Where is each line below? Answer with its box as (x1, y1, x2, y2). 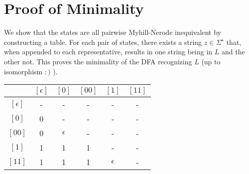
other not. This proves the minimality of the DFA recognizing (4, 56, 192, 66)
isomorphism (4, 66, 43, 76)
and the (222, 46, 245, 57)
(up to (201, 56, 221, 66)
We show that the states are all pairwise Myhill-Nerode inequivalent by (4, 27, 221, 37)
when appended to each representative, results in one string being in (4, 46, 213, 57)
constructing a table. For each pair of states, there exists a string (4, 36, 202, 47)
